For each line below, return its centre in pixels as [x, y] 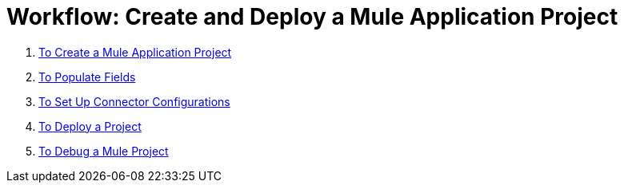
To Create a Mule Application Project [135, 52]
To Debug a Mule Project [104, 151]
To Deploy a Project [90, 126]
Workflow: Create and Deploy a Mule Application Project [312, 17]
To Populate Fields [87, 77]
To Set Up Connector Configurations [134, 101]
